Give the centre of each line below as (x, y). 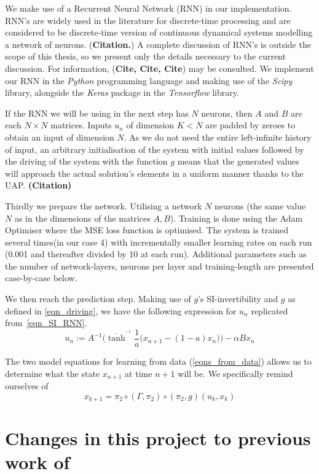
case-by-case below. (41, 278)
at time (139, 373)
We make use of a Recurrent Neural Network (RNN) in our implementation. (148, 8)
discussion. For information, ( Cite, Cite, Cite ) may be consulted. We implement (159, 68)
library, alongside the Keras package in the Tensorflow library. (122, 92)
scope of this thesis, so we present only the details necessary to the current (145, 56)
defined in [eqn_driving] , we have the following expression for (121, 310)
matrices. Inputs (81, 125)
